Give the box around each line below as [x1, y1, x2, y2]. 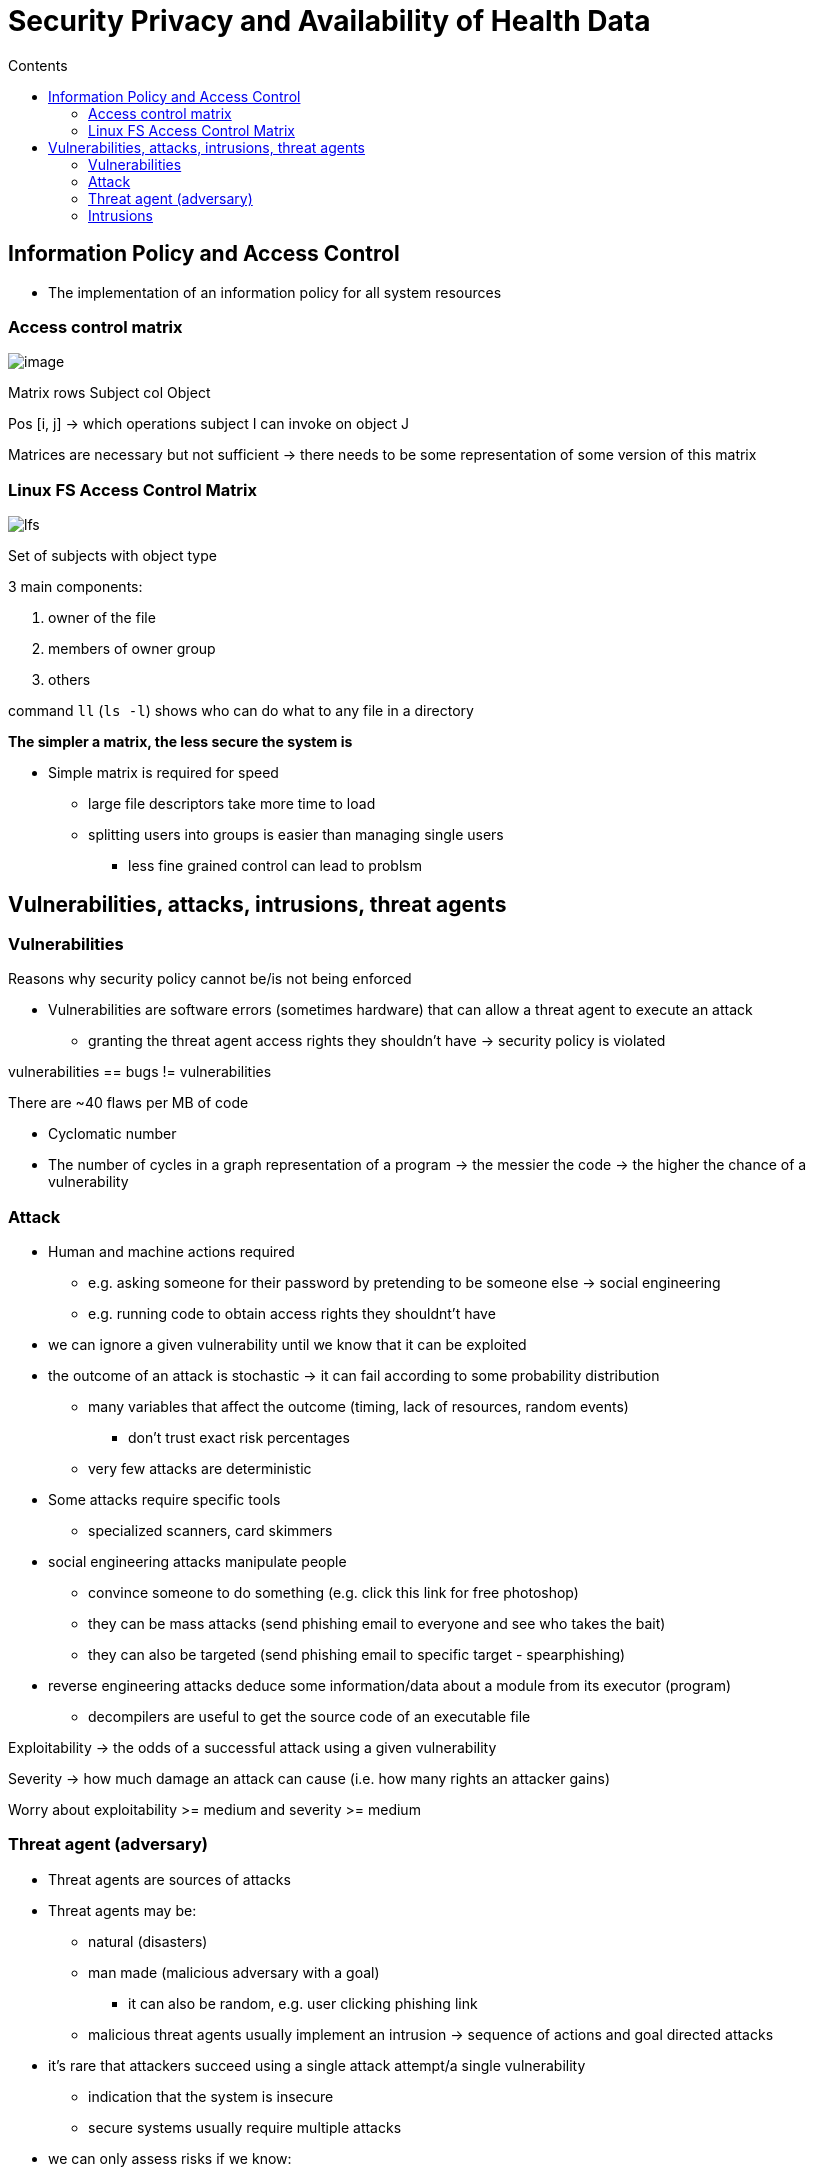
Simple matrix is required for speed [48, 764, 279, 782]
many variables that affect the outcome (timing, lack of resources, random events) [88, 1398, 629, 1416]
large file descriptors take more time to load [88, 795, 376, 813]
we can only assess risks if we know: [48, 2149, 292, 2167]
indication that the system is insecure [88, 2087, 334, 2105]
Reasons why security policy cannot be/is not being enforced [8, 970, 412, 988]
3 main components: [8, 578, 143, 596]
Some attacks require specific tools [48, 1491, 281, 1509]
